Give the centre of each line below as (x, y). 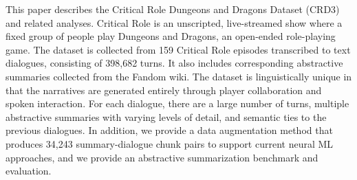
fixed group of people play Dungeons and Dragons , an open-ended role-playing (171, 36)
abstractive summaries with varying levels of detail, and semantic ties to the (166, 116)
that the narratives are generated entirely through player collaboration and (164, 90)
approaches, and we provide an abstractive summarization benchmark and (162, 157)
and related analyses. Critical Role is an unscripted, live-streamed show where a (174, 22)
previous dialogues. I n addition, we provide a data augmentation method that (169, 130)
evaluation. (29, 171)
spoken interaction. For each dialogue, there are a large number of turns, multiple (177, 103)
